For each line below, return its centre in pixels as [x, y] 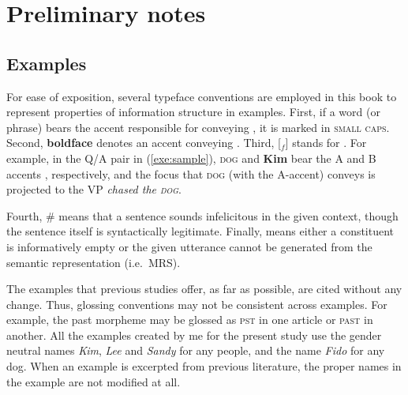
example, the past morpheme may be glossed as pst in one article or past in [190, 320]
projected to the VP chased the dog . [94, 189]
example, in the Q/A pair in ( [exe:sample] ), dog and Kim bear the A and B [191, 158]
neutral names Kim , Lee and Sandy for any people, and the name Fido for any [196, 350]
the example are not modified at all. [94, 381]
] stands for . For [326, 143]
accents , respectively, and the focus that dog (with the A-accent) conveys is [191, 173]
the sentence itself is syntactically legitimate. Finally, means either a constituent [200, 231]
